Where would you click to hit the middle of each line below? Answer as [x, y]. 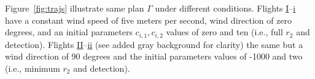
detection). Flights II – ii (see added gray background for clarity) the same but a [154, 44]
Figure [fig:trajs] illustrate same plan [75, 8]
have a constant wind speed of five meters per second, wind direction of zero [149, 20]
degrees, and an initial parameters [69, 32]
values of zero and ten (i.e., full [224, 32]
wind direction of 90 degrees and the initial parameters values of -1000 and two [154, 56]
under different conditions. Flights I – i [225, 8]
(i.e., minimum [33, 68]
